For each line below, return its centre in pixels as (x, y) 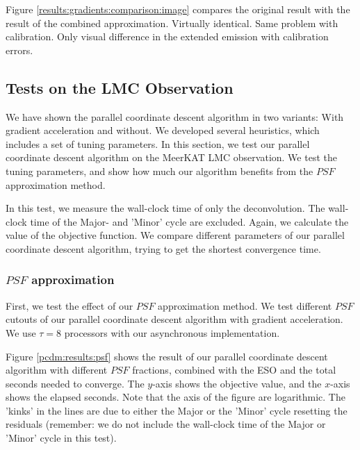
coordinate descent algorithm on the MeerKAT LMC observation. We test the (171, 157)
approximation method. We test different (245, 305)
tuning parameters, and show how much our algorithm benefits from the (159, 170)
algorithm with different (57, 370)
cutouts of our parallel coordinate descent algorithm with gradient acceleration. (174, 319)
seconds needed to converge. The (75, 383)
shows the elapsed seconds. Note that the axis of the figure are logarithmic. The (175, 397)
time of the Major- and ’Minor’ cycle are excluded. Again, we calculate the (189, 221)
